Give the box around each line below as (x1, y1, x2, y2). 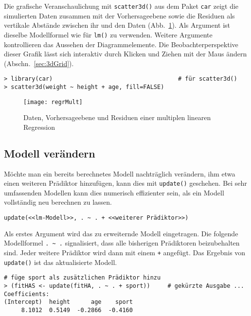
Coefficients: (4, 290, 50, 298)
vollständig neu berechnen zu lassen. (4, 197, 112, 207)
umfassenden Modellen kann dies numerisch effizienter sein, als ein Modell (4, 187, 224, 197)
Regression (23, 122, 55, 132)
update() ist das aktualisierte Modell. (4, 257, 117, 267)
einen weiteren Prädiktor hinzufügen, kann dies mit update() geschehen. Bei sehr (4, 178, 247, 188)
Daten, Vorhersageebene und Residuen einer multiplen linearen (23, 112, 211, 123)
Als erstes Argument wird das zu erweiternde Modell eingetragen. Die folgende (4, 228, 238, 238)
